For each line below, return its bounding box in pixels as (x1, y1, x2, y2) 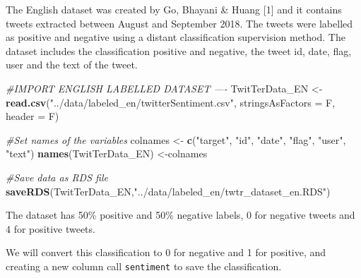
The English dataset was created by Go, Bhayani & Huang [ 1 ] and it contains (6, 2, 342, 16)
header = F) (6, 109, 59, 123)
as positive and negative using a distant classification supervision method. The (6, 30, 345, 44)
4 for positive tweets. (6, 221, 95, 236)
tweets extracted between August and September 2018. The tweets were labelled (6, 16, 353, 30)
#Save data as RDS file (6, 169, 108, 184)
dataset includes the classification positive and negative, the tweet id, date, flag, (6, 43, 352, 58)
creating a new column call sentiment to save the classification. (6, 258, 282, 273)
